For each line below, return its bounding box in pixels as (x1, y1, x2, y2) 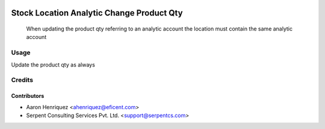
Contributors (11, 92, 45, 100)
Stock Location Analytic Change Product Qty (11, 8, 183, 18)
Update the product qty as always (11, 61, 96, 68)
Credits (11, 76, 33, 84)
